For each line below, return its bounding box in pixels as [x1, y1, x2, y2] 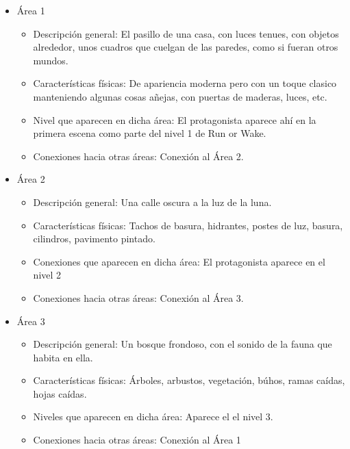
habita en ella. [33, 350, 93, 364]
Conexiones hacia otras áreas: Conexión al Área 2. [33, 149, 244, 163]
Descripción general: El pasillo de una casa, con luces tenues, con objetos [33, 26, 339, 40]
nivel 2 [33, 268, 62, 282]
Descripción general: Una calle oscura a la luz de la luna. [33, 194, 272, 209]
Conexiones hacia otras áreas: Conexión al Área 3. [33, 290, 244, 305]
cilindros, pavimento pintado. [33, 231, 155, 246]
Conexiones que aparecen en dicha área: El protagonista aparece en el [33, 254, 325, 268]
